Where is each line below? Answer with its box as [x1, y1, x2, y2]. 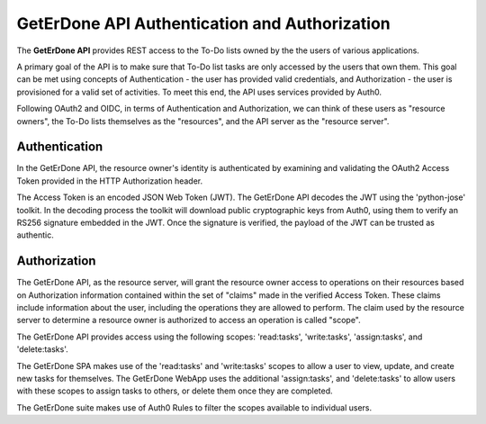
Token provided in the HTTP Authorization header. [16, 176, 202, 186]
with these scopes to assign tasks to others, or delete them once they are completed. [16, 385, 333, 396]
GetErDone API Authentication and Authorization [16, 14, 391, 33]
